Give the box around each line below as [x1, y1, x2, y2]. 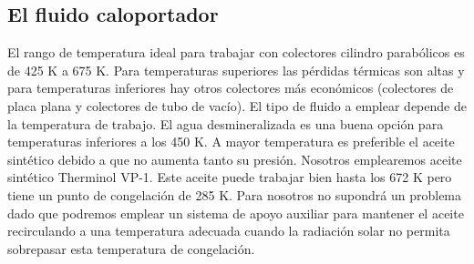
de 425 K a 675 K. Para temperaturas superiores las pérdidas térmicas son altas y [7, 60, 465, 79]
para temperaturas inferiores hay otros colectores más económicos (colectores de [7, 78, 454, 97]
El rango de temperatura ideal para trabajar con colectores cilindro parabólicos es [7, 43, 465, 62]
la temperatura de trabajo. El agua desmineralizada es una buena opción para [7, 114, 444, 133]
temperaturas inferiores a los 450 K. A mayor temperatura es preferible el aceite [7, 132, 455, 151]
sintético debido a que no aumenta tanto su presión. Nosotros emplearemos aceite [7, 149, 462, 168]
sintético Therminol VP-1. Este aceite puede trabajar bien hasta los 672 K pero [7, 168, 452, 187]
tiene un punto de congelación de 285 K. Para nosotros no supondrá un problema [7, 185, 462, 204]
